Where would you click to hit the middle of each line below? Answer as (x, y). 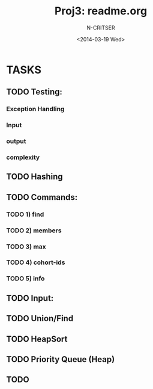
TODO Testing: (34, 92)
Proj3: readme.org (101, 11)
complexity (23, 157)
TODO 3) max (26, 246)
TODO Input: (30, 298)
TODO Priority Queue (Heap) (61, 359)
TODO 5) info (25, 279)
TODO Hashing (34, 177)
